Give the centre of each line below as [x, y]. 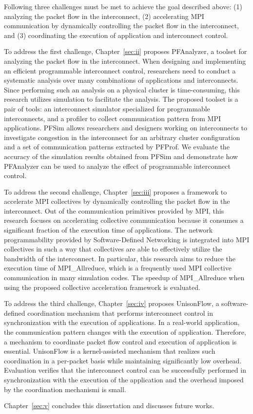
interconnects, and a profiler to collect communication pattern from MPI [112, 118]
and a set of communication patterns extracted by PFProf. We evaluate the [117, 147]
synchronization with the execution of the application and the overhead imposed [124, 379]
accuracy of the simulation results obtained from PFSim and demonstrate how [121, 156]
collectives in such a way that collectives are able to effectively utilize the [113, 249]
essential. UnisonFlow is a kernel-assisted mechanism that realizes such [110, 351]
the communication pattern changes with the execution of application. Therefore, [125, 332]
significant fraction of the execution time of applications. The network [108, 230]
